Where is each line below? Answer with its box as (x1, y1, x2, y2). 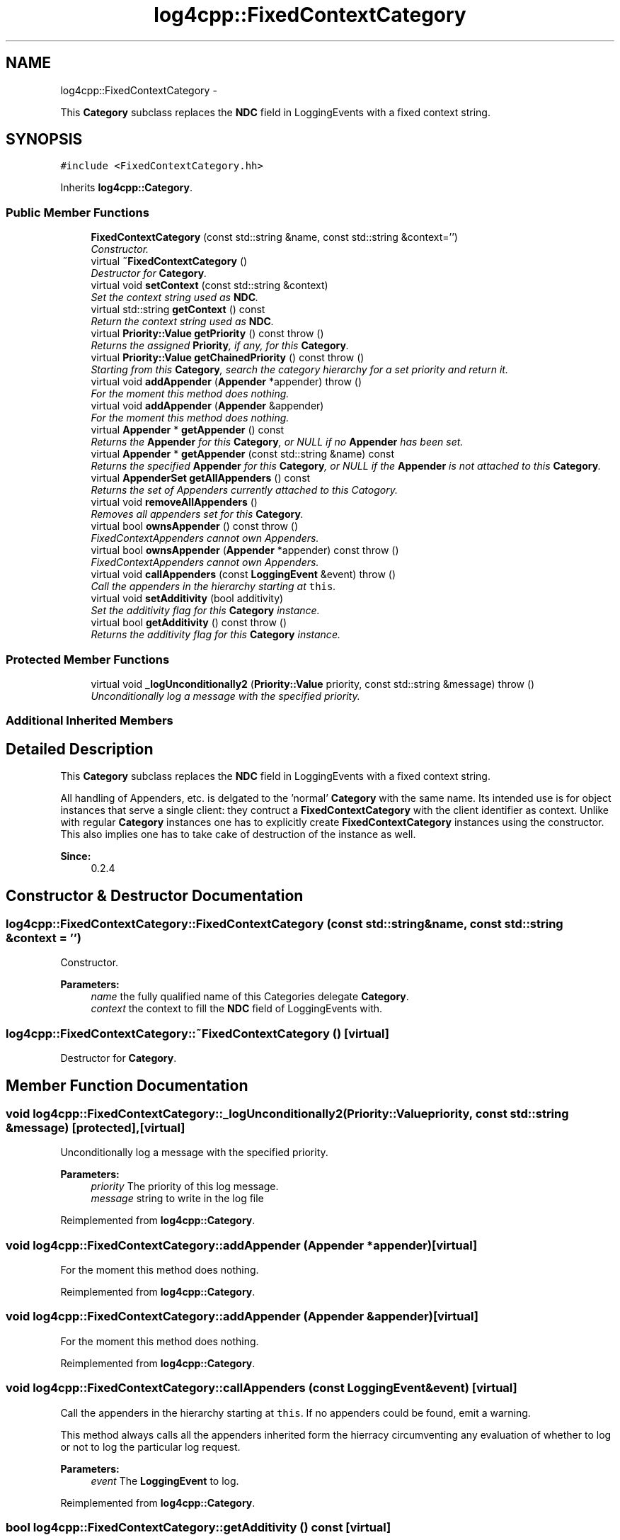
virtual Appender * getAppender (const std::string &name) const (91, 448, 395, 460)
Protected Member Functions (6, 652, 170, 667)
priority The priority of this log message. (91, 1180, 279, 1193)
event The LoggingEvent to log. (91, 1474, 239, 1487)
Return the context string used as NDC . (91, 315, 274, 328)
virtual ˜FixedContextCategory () (91, 255, 248, 268)
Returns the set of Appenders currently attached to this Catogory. (91, 484, 398, 497)
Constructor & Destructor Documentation (6, 886, 304, 905)
